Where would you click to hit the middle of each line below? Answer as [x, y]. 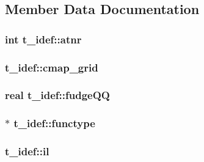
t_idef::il [27, 151]
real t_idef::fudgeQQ [57, 95]
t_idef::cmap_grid [52, 67]
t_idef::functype [54, 123]
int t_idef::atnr [43, 39]
